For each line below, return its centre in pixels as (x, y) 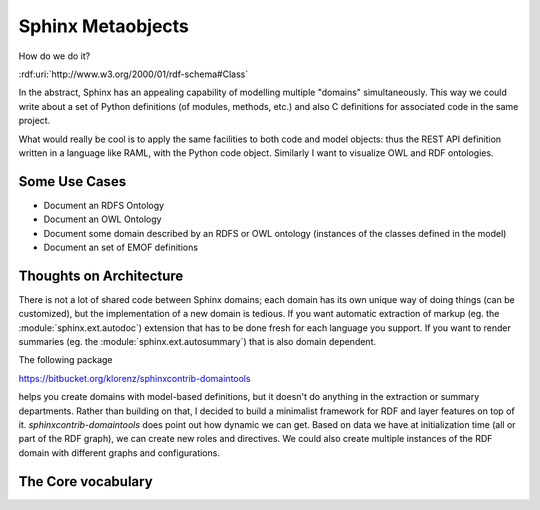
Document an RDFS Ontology (104, 205)
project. (34, 121)
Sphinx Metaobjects (104, 26)
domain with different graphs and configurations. (119, 452)
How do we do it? (54, 56)
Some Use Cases (72, 181)
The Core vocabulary (86, 481)
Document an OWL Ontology (102, 219)
